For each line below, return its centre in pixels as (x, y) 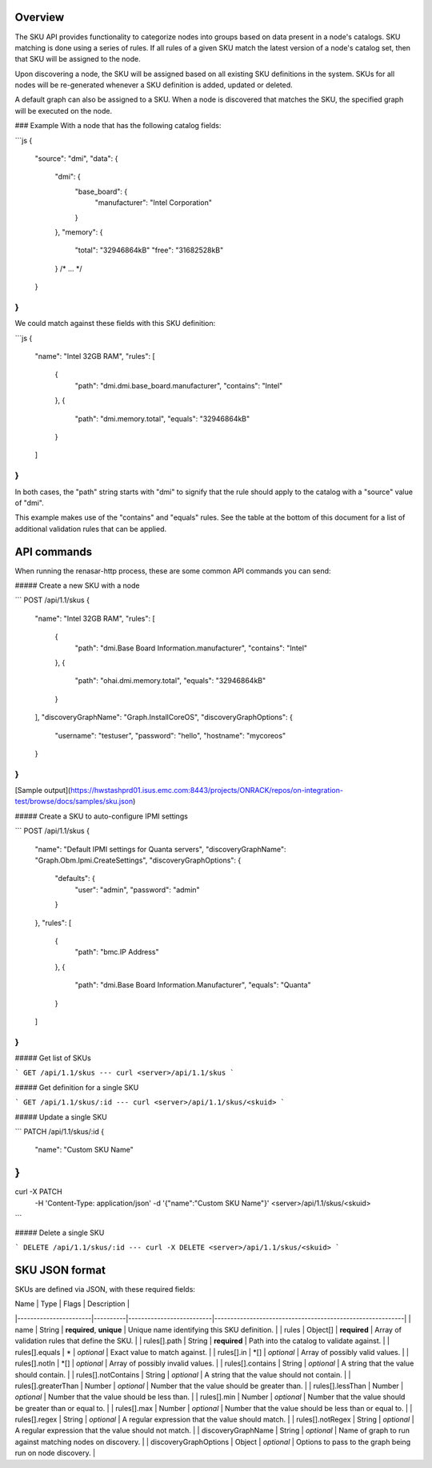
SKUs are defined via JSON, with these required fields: (105, 1289)
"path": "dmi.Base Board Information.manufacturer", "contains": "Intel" (191, 648)
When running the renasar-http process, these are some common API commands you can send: (173, 571)
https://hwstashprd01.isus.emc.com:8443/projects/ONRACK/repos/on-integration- (207, 790)
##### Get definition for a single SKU (77, 1087)
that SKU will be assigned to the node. (78, 59)
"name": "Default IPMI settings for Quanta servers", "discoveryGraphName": (160, 849)
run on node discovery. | (55, 1453)
